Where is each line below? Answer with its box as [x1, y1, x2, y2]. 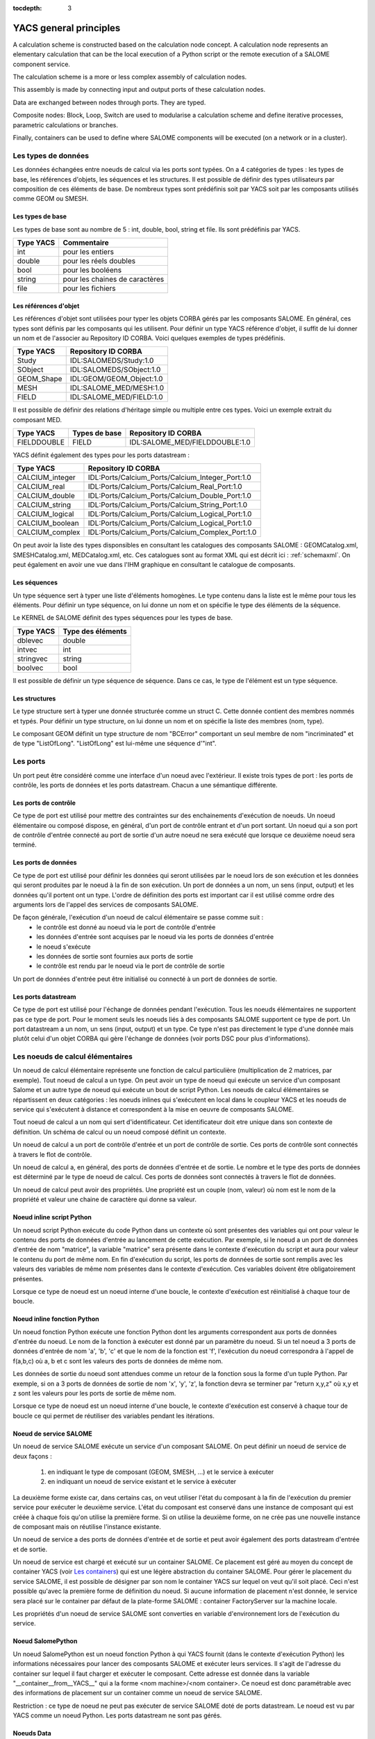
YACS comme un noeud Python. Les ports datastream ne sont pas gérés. [12, 1711, 222, 1720]
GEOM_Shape [17, 374, 62, 384]
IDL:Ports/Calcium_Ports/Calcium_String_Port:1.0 [87, 500, 248, 510]
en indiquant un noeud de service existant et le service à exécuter [47, 1477, 237, 1486]
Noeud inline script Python [12, 1213, 92, 1221]
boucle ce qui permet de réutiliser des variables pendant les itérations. [12, 1411, 215, 1420]
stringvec [17, 654, 48, 664]
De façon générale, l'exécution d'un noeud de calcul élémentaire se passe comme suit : [12, 913, 264, 922]
